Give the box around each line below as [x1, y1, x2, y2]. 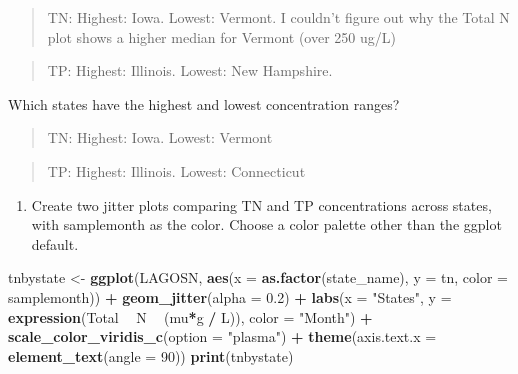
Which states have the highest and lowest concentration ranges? [8, 93, 400, 114]
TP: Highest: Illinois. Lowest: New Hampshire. [47, 60, 333, 81]
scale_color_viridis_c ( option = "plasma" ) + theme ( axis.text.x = [8, 326, 437, 347]
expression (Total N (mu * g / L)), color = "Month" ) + [8, 306, 373, 327]
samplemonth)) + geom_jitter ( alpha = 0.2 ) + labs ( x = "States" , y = [8, 286, 452, 307]
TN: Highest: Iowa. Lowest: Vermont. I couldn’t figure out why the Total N [47, 7, 510, 27]
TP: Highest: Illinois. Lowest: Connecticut [47, 160, 306, 181]
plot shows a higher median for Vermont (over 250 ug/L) [47, 26, 396, 47]
